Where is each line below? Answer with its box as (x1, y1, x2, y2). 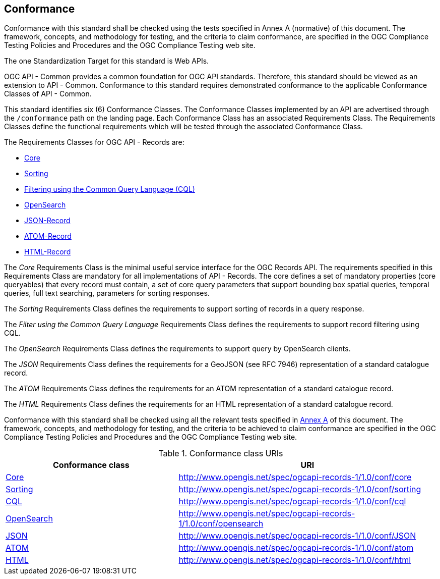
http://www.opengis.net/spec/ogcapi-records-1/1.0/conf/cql (178, 496, 406, 507)
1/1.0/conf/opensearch (178, 518, 264, 529)
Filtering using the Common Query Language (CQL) (24, 185, 195, 194)
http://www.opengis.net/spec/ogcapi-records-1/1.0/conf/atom (178, 543, 414, 553)
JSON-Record (24, 216, 71, 225)
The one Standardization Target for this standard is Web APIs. (4, 57, 209, 66)
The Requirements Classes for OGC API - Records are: (4, 138, 184, 147)
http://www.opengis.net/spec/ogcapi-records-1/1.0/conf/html (178, 555, 411, 565)
